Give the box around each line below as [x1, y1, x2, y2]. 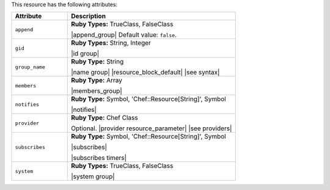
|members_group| [71, 87, 122, 95]
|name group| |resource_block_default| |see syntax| [71, 68, 220, 76]
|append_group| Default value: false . [71, 31, 177, 39]
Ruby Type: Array [71, 76, 122, 85]
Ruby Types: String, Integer [71, 38, 151, 47]
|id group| [71, 49, 100, 58]
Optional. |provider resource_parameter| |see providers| [71, 124, 232, 133]
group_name [15, 64, 46, 70]
